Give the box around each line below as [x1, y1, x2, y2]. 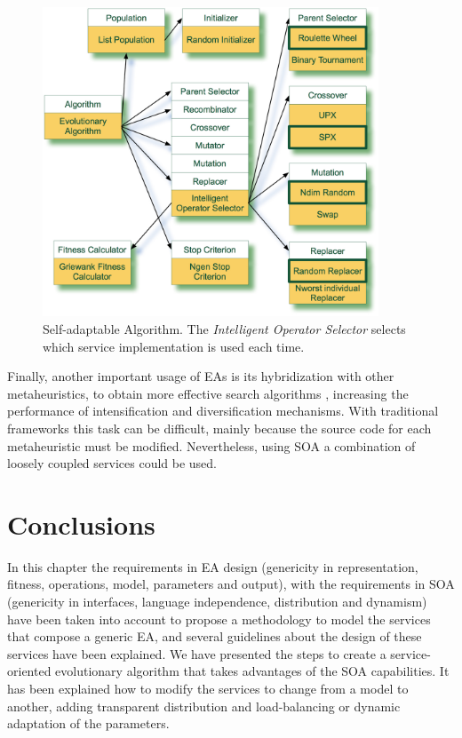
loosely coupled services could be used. [7, 454, 217, 472]
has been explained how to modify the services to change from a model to [7, 679, 409, 698]
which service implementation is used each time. [43, 337, 305, 355]
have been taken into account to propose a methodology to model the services [7, 609, 431, 628]
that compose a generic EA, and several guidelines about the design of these [7, 627, 422, 646]
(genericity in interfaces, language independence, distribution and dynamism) [7, 592, 427, 611]
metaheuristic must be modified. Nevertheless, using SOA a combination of [7, 436, 416, 455]
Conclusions [7, 505, 155, 542]
